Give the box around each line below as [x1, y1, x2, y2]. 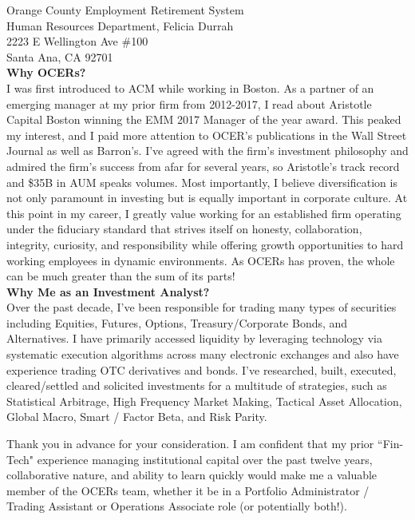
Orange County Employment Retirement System [6, 2, 244, 18]
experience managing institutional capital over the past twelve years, [37, 451, 373, 467]
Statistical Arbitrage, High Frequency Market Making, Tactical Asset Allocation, [6, 392, 402, 409]
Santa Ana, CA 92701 [6, 48, 113, 65]
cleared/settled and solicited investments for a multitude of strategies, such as [6, 377, 387, 394]
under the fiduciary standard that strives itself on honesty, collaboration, [6, 220, 362, 237]
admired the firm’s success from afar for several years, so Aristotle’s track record [6, 157, 400, 174]
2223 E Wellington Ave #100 [6, 33, 148, 50]
